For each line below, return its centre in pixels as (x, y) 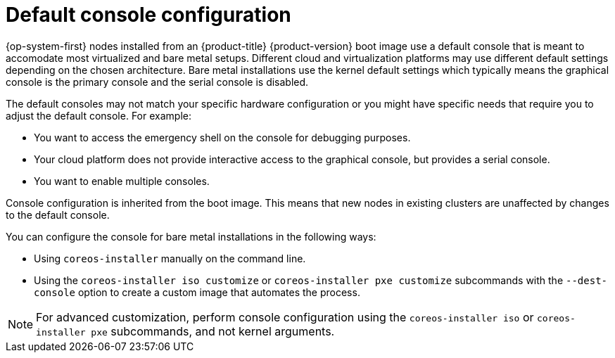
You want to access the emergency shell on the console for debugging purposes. (222, 137)
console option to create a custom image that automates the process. (197, 292)
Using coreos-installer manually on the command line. (170, 258)
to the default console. (58, 215)
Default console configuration (148, 15)
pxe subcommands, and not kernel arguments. (213, 331)
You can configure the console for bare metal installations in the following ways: (191, 236)
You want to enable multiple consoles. (122, 181)
